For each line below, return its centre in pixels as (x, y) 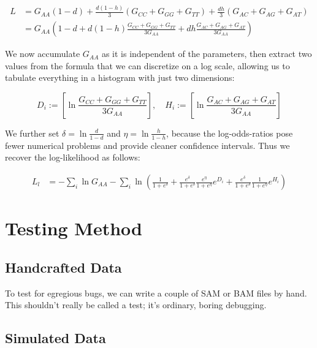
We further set (32, 133)
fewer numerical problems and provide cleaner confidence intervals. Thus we (147, 145)
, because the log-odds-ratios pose (230, 133)
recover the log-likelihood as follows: (73, 157)
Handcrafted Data (63, 267)
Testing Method (74, 228)
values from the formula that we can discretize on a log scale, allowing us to (147, 65)
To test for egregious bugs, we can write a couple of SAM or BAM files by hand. (156, 293)
